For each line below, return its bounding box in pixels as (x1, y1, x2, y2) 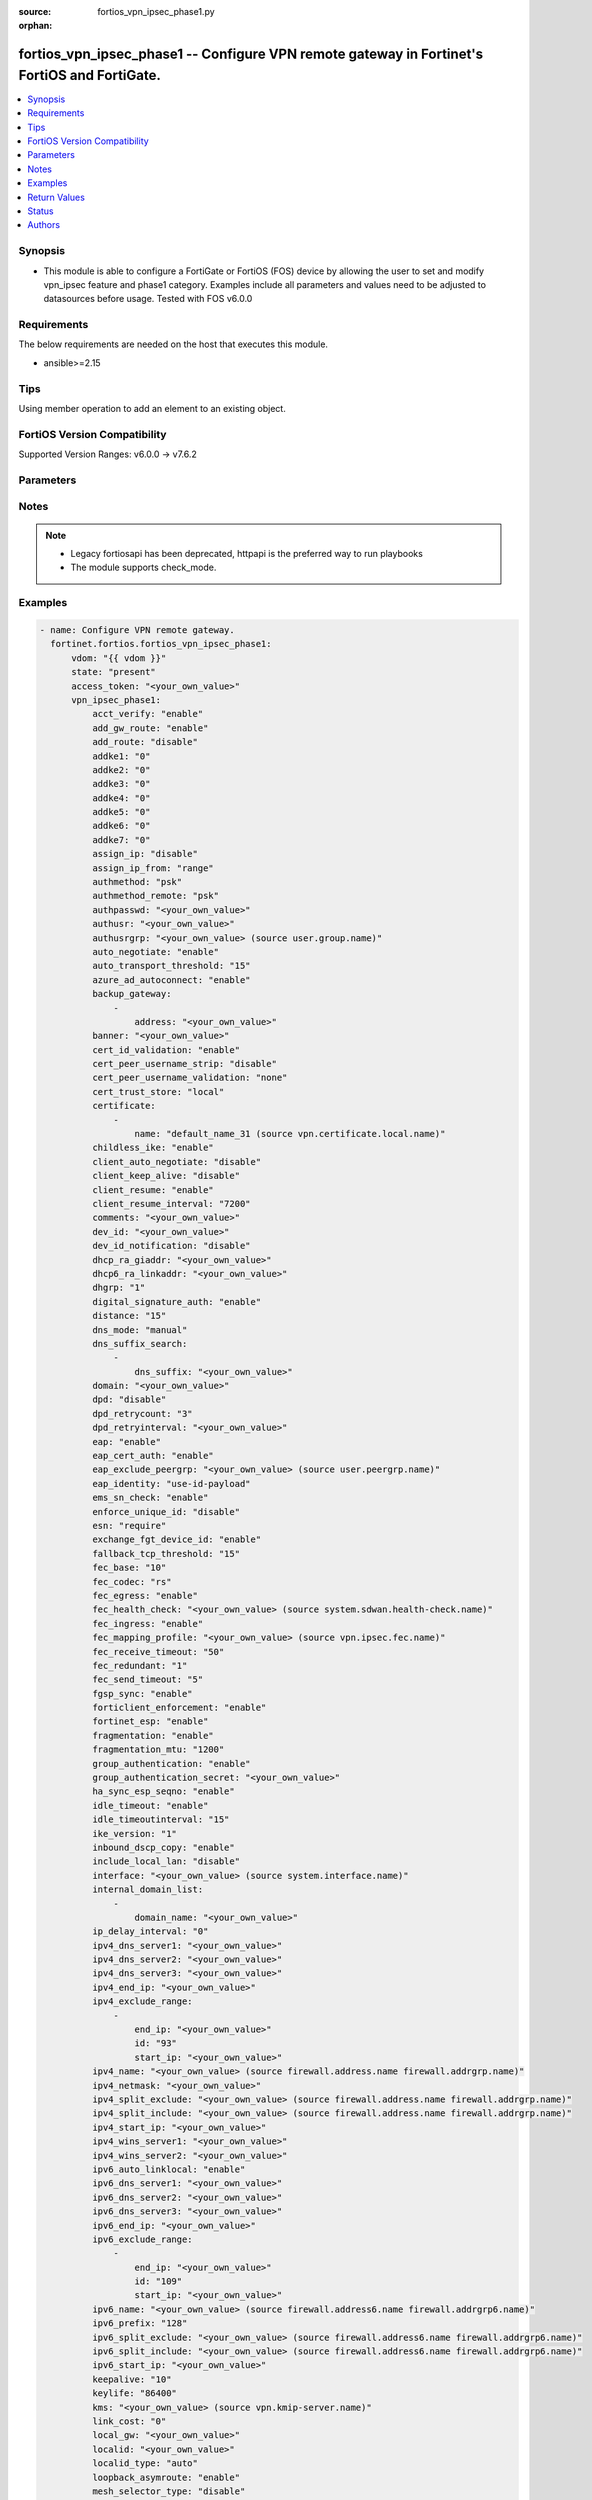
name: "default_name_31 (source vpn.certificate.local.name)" (134, 1128, 446, 1140)
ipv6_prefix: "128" (91, 2318, 188, 2329)
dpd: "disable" (91, 1394, 167, 1405)
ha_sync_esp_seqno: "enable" (91, 1786, 235, 1797)
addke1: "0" (91, 750, 151, 762)
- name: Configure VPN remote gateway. (39, 624, 235, 635)
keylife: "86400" (91, 2388, 177, 2399)
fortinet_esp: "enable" (91, 1716, 209, 1727)
